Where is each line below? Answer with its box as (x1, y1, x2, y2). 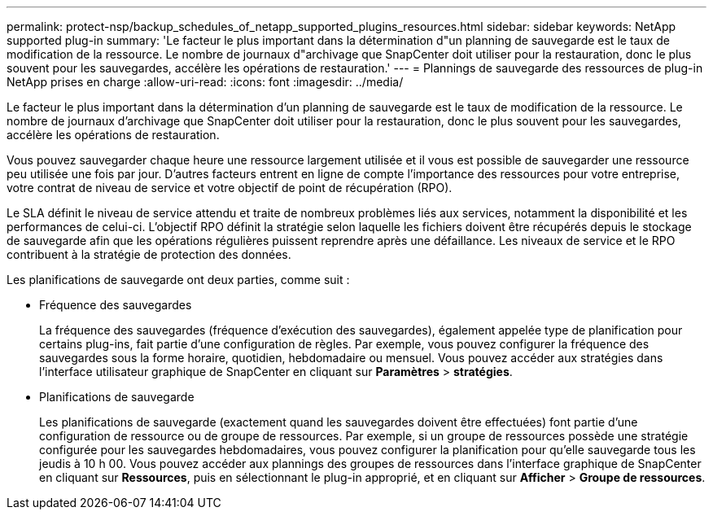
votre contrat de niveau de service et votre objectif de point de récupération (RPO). (7, 181, 453, 195)
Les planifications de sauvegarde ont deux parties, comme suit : (7, 273, 350, 286)
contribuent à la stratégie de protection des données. (7, 247, 291, 261)
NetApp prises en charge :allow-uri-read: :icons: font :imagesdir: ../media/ (7, 75, 404, 89)
